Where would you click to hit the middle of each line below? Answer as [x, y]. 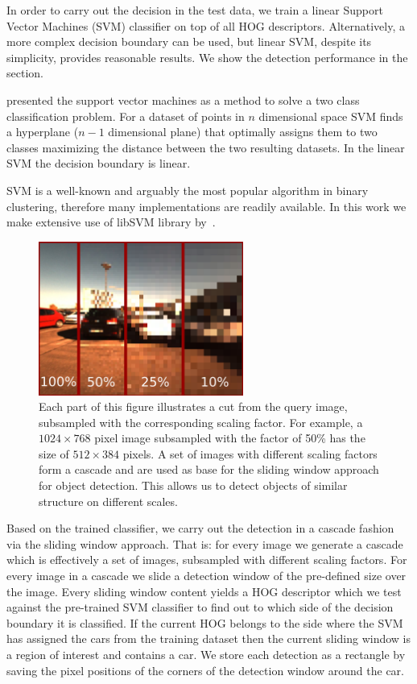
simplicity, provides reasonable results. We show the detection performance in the [207, 57]
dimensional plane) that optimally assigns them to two [243, 132]
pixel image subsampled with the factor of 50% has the [230, 438]
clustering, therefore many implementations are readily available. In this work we [206, 206]
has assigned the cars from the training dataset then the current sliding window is [209, 638]
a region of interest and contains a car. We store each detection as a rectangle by [206, 654]
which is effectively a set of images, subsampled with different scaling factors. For [207, 560]
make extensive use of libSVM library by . [111, 222]
